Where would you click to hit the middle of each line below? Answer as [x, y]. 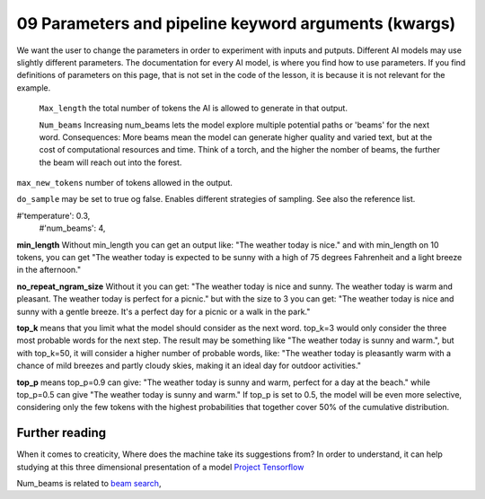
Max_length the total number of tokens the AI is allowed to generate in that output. [193, 109]
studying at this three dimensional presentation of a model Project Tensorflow [160, 467]
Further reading [62, 433]
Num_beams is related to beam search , [89, 483]
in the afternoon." [48, 270]
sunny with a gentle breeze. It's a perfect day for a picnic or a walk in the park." [163, 311]
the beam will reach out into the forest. [110, 162]
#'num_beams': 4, [72, 228]
